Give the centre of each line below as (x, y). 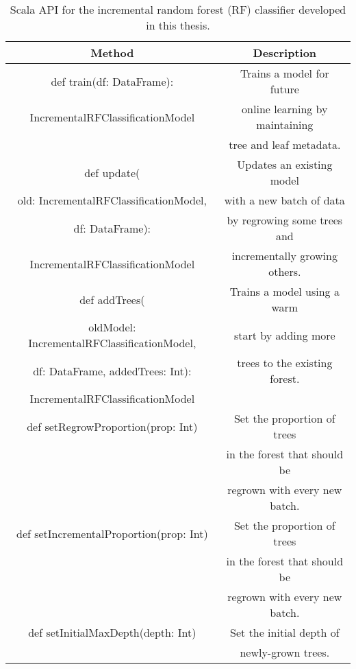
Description (285, 52)
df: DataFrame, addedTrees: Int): (112, 371)
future (284, 89)
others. (285, 271)
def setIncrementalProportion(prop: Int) (112, 533)
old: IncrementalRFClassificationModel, (112, 200)
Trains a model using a (284, 291)
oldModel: (112, 327)
